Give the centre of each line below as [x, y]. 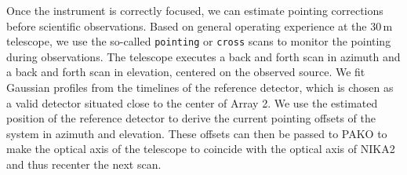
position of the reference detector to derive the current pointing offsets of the [191, 118]
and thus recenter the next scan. [84, 164]
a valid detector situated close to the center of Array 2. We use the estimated [192, 102]
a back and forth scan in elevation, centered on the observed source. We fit [186, 72]
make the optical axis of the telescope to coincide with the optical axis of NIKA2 [201, 149]
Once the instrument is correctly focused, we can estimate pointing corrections [195, 10]
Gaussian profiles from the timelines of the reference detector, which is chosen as [200, 87]
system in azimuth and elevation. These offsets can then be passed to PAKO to [197, 133]
